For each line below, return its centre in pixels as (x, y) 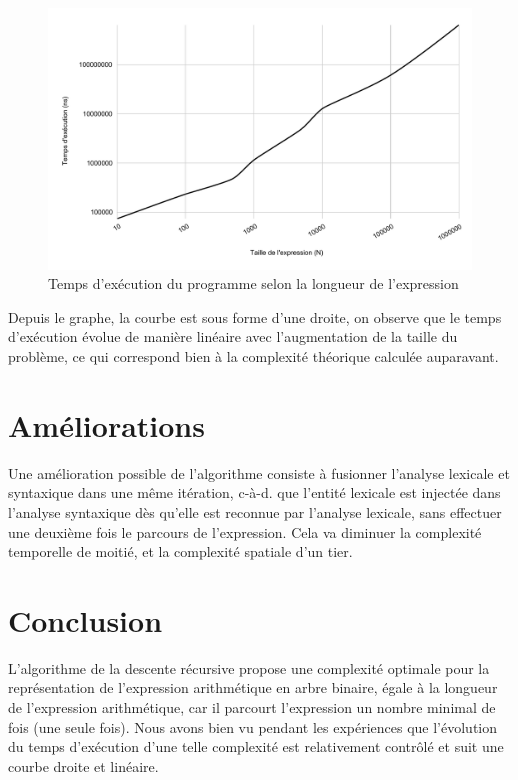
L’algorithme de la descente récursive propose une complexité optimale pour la (249, 667)
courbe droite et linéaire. (83, 765)
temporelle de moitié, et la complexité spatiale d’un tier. (180, 551)
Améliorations (106, 424)
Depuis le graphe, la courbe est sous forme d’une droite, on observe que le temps (255, 316)
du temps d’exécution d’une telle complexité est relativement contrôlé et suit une (256, 746)
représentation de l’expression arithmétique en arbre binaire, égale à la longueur (253, 687)
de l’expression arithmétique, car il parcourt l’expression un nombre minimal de (252, 707)
